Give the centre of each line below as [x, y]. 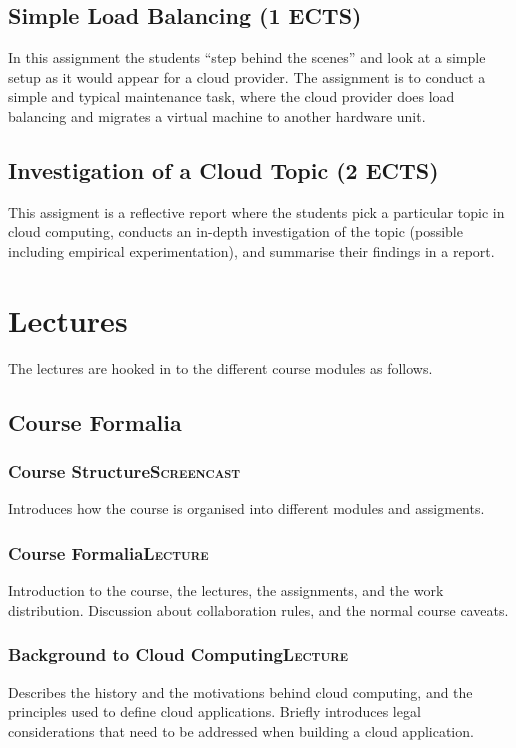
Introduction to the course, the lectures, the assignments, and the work [226, 590]
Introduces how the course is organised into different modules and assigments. [246, 508]
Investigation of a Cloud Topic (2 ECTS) [223, 169]
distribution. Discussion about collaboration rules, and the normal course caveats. [258, 609]
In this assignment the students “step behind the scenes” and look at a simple [247, 57]
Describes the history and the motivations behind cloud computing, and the [240, 691]
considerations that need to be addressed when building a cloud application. [241, 730]
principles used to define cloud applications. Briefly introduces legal [214, 711]
